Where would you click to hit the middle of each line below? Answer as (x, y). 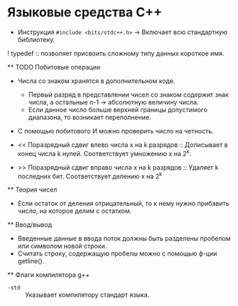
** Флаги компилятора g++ (49, 275)
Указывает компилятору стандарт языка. (87, 295)
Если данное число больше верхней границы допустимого (118, 109)
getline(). (31, 261)
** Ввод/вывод (30, 225)
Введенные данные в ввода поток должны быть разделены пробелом (124, 239)
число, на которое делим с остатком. (75, 211)
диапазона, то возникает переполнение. (90, 117)
